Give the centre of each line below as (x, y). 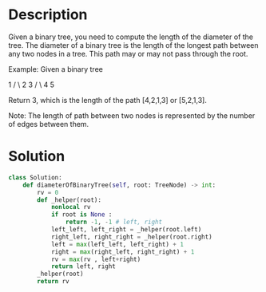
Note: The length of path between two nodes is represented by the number (132, 115)
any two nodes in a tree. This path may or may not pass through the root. (128, 53)
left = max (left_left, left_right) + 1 (117, 244)
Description (48, 15)
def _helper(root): (69, 200)
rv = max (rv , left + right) (96, 259)
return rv (53, 282)
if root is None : (81, 215)
